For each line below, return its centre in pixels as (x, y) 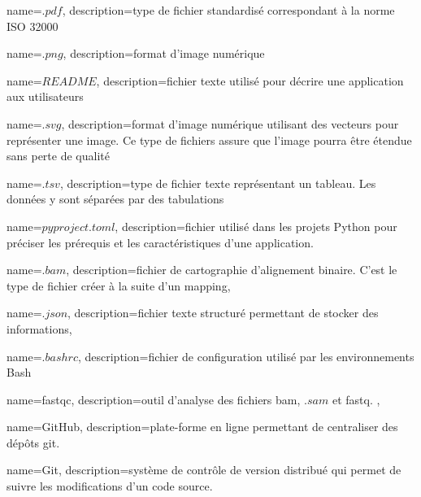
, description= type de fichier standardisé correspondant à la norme (228, 10)
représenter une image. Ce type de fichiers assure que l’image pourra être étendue (209, 140)
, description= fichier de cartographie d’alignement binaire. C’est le (232, 270)
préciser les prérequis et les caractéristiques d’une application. (160, 242)
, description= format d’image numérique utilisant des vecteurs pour (230, 123)
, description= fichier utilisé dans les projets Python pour (256, 226)
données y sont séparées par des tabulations (115, 199)
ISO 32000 (33, 26)
